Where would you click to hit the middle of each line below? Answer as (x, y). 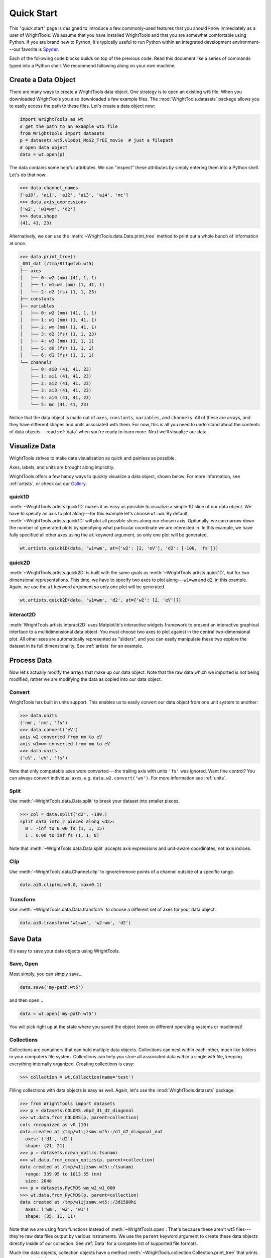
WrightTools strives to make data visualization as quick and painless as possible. (93, 458)
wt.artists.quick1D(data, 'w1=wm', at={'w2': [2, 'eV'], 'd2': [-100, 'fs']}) (119, 548)
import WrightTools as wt (52, 119)
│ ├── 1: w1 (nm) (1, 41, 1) (58, 320)
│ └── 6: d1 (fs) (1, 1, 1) (57, 355)
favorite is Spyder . (40, 49)
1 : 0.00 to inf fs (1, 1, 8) (62, 836)
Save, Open (24, 964)
